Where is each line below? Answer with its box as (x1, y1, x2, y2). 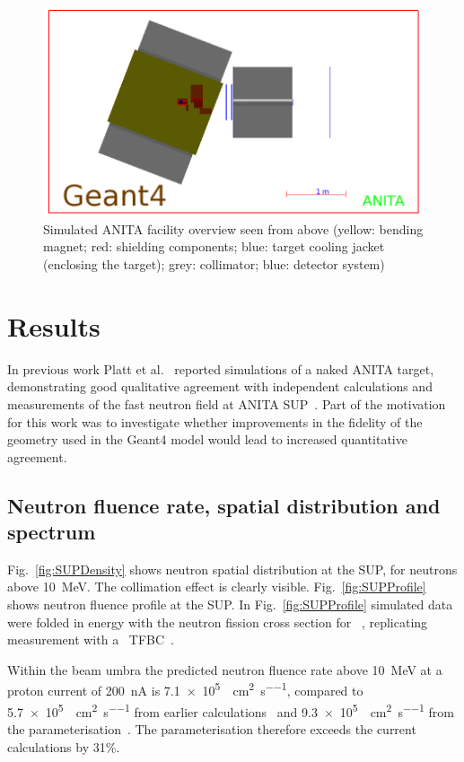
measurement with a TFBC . (7, 630, 174, 649)
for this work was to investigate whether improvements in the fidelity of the (7, 412, 423, 431)
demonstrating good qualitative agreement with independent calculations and (7, 377, 433, 396)
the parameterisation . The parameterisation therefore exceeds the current (7, 719, 416, 738)
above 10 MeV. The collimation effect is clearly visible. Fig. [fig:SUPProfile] (7, 577, 426, 596)
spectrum (7, 518, 96, 546)
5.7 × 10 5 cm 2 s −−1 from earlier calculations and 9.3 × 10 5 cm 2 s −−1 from (7, 699, 454, 721)
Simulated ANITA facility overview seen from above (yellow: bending (43, 219, 424, 238)
